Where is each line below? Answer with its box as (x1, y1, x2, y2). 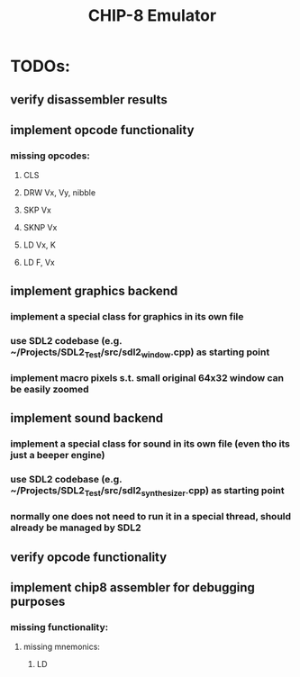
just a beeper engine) (10, 449, 106, 461)
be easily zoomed (10, 383, 89, 395)
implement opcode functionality (10, 122, 195, 138)
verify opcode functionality (10, 549, 168, 564)
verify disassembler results (10, 92, 168, 107)
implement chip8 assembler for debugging (10, 580, 255, 595)
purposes (10, 593, 66, 609)
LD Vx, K (23, 239, 57, 250)
